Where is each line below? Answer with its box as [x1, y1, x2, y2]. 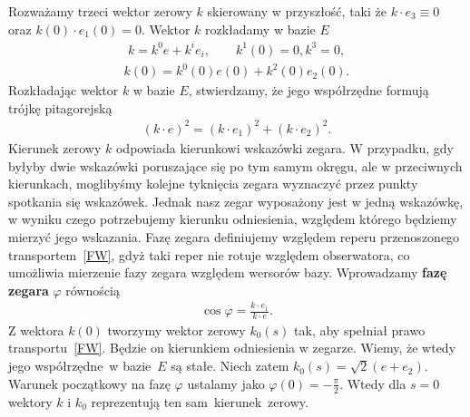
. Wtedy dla [339, 373, 406, 393]
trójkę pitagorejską [8, 98, 113, 117]
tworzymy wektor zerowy [107, 320, 246, 339]
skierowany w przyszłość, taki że [207, 2, 387, 20]
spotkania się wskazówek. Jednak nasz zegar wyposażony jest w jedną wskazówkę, [8, 191, 464, 210]
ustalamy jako [187, 373, 265, 393]
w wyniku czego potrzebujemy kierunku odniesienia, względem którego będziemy [8, 209, 457, 228]
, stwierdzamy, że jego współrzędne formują [188, 81, 429, 100]
